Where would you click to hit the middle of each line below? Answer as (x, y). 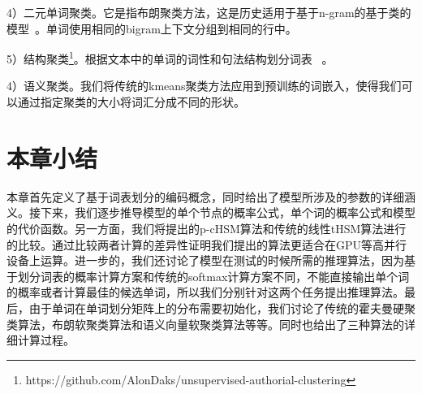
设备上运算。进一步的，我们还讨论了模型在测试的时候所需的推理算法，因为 (205, 260)
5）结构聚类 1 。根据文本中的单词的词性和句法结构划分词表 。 (170, 57)
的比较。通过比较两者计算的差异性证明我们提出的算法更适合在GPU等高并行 (207, 244)
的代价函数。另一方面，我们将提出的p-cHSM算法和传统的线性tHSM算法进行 (207, 228)
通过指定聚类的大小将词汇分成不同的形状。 (131, 102)
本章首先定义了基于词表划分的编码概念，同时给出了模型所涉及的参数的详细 (205, 196)
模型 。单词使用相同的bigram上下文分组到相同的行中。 (152, 28)
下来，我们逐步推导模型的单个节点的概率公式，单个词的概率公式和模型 (228, 212)
